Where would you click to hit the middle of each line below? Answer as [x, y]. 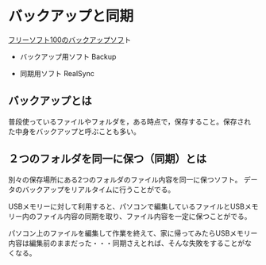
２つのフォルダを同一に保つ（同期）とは [107, 159]
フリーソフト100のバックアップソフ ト [70, 40]
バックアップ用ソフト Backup [68, 56]
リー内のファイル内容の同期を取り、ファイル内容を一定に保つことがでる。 [130, 216]
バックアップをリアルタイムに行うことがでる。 [98, 189]
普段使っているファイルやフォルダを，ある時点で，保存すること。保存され [130, 121]
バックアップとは [50, 101]
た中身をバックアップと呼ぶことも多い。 [74, 131]
